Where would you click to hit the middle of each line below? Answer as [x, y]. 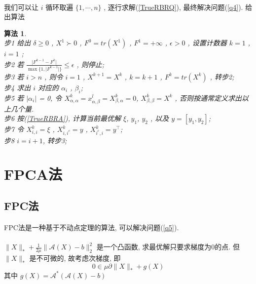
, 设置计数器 [207, 43]
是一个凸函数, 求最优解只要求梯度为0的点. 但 [168, 247]
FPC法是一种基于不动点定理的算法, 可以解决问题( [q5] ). [91, 227]
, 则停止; [91, 64]
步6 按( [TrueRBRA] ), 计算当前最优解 [63, 118]
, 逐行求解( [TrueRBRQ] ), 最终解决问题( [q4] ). [173, 7]
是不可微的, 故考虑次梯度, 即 [75, 258]
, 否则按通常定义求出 [208, 98]
